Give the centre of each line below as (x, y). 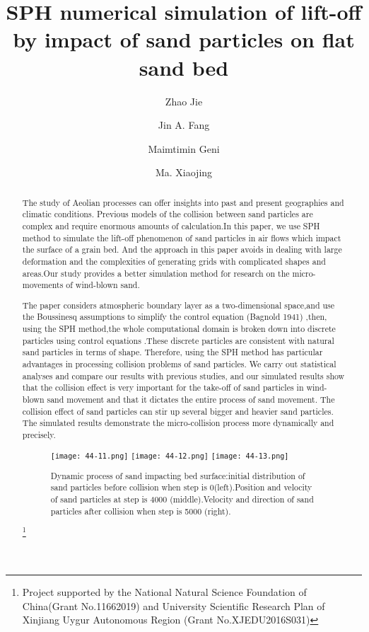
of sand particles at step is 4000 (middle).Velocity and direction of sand (182, 499)
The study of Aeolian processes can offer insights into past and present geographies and (183, 202)
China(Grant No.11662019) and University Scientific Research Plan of (174, 605)
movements (43, 285)
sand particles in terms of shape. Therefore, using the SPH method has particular (172, 352)
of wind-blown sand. (103, 285)
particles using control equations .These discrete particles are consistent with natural (178, 340)
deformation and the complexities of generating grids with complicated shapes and (174, 261)
